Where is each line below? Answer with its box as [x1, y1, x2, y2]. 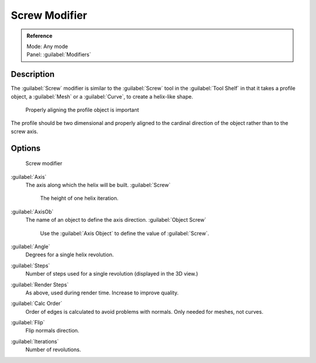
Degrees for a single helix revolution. [25, 251, 114, 258]
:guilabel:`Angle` [11, 243, 50, 250]
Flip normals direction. [25, 327, 80, 334]
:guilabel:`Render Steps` [11, 281, 69, 288]
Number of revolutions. [25, 346, 81, 353]
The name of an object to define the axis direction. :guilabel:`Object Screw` [25, 216, 207, 223]
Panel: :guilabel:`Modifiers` [26, 51, 91, 58]
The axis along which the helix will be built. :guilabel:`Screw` [25, 181, 171, 188]
